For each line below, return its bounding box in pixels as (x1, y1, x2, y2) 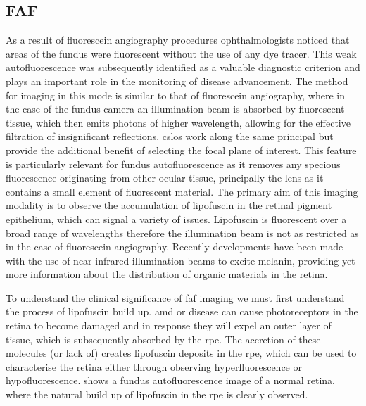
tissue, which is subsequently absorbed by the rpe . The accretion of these (6, 331, 321, 346)
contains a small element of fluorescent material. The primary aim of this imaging (6, 184, 358, 198)
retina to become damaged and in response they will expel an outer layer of (6, 318, 332, 333)
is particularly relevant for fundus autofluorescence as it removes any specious (6, 156, 341, 171)
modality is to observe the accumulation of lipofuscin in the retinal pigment (6, 198, 332, 212)
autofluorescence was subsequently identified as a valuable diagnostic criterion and (6, 60, 360, 75)
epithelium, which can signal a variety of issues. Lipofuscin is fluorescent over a (6, 211, 347, 226)
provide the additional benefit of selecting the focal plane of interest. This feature (6, 142, 357, 157)
